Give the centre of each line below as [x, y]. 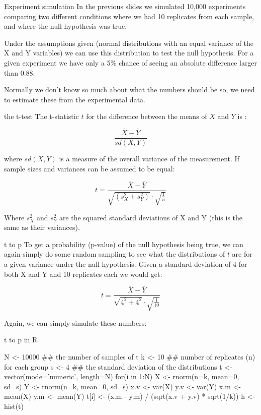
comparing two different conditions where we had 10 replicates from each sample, [129, 16]
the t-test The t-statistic [41, 116]
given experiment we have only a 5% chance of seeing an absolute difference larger [131, 62]
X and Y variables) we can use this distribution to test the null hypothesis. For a [129, 53]
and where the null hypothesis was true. [66, 26]
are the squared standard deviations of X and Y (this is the [151, 217]
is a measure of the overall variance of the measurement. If [149, 159]
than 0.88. [20, 72]
